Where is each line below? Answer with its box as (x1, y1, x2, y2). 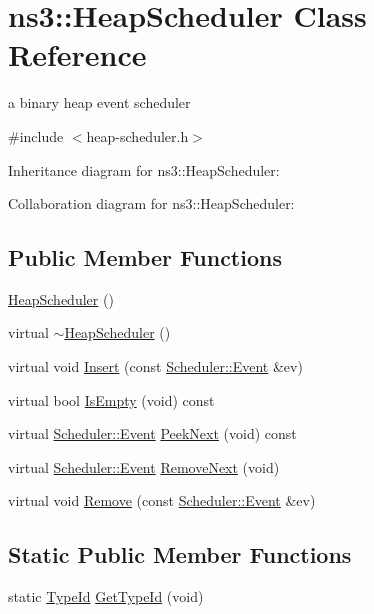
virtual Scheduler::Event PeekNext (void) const (8, 423, 297, 444)
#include (8, 125, 64, 146)
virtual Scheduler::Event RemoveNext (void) (8, 456, 280, 477)
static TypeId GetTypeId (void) (8, 586, 204, 607)
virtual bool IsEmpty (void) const (8, 389, 215, 410)
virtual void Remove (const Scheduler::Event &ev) (8, 490, 316, 511)
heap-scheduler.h (86, 125, 189, 146)
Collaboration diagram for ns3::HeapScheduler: (8, 193, 295, 214)
